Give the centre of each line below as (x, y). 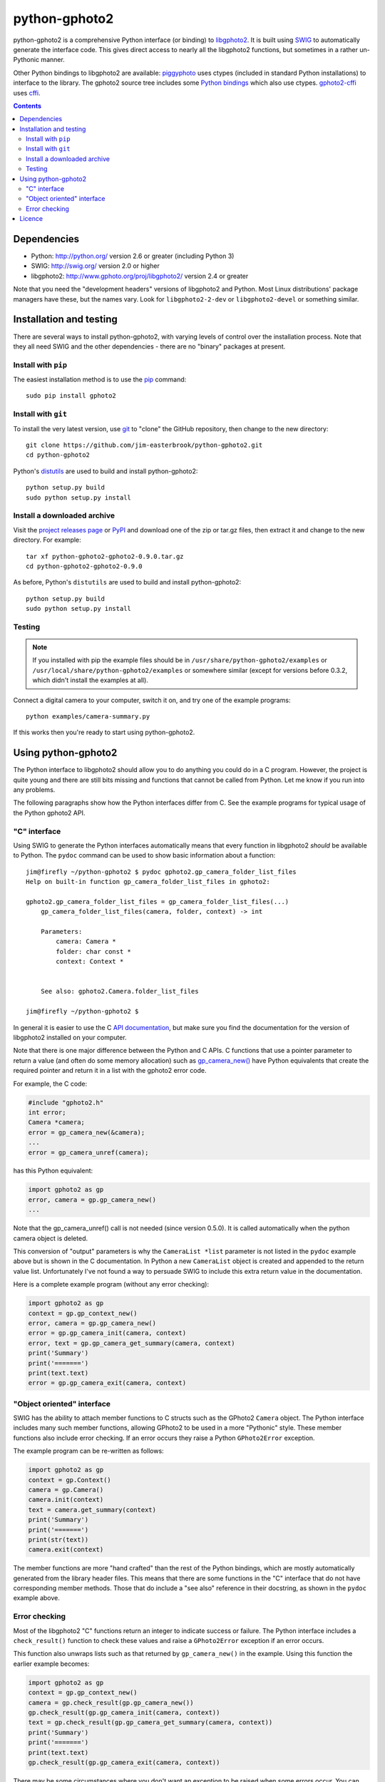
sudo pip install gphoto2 (71, 396)
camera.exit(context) (66, 1550)
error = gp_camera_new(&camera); (87, 1132)
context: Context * (90, 962)
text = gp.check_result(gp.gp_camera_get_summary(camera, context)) (150, 1722)
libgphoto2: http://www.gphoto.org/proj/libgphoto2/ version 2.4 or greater (140, 276)
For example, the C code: (50, 1083)
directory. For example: (47, 540)
